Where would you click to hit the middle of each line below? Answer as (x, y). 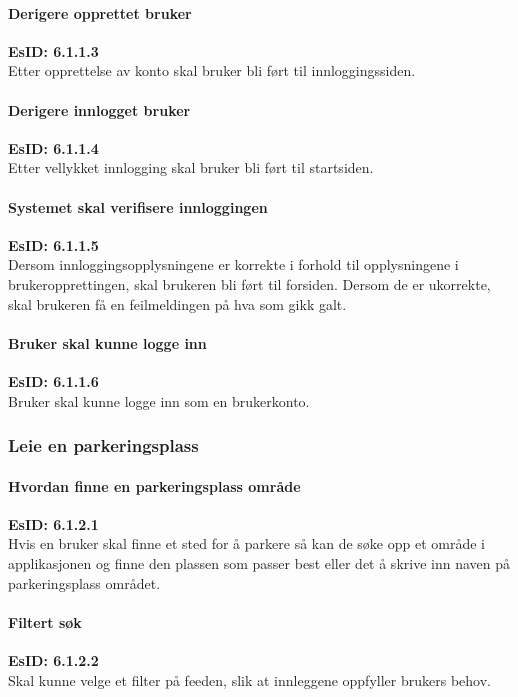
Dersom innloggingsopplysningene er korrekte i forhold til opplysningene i (233, 264)
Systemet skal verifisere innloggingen (138, 206)
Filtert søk (45, 621)
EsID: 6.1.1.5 (53, 244)
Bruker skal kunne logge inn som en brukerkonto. (159, 400)
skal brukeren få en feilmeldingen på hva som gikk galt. (177, 303)
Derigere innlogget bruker (99, 109)
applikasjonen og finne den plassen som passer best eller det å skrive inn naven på (259, 562)
